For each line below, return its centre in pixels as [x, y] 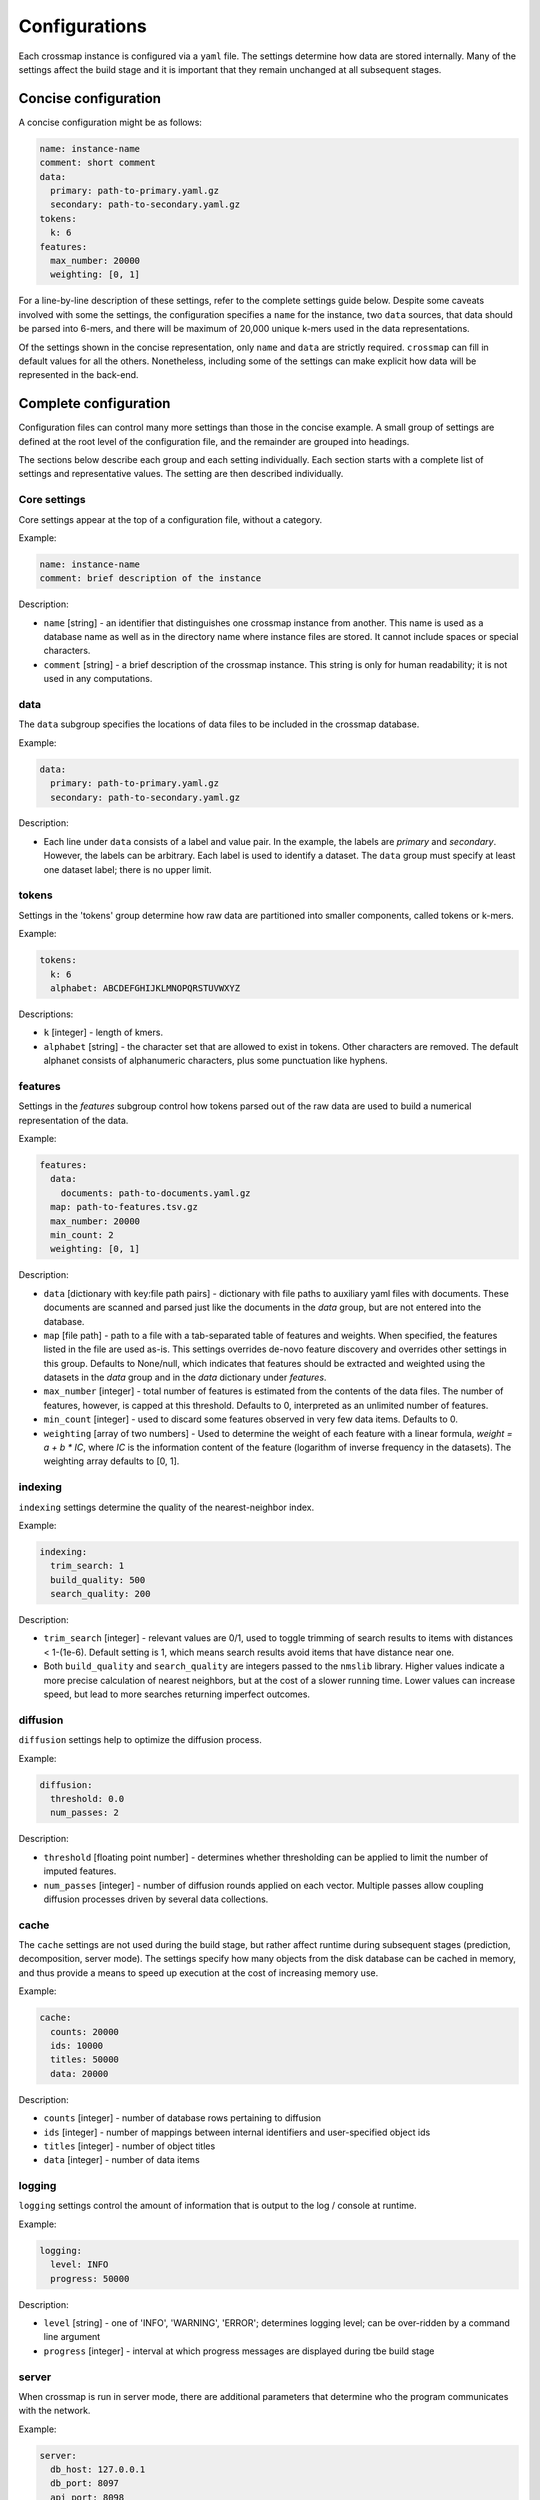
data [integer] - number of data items [121, 2160]
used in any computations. [98, 679]
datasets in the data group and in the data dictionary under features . [185, 1377]
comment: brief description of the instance [150, 578]
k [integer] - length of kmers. [103, 1032]
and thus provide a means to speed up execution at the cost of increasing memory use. [198, 1972]
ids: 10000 [77, 2045]
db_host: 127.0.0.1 [98, 2469]
